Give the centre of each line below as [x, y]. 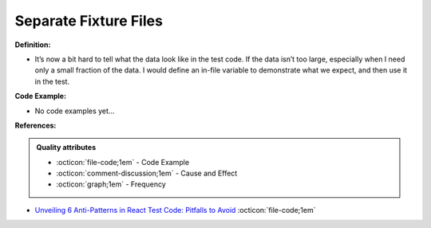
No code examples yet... [75, 111]
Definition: [33, 45]
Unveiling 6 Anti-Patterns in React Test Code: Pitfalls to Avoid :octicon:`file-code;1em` [175, 210]
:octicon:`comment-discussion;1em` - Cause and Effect [147, 173]
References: [36, 125]
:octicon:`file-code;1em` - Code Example [123, 162]
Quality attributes [66, 147]
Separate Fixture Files [89, 21]
